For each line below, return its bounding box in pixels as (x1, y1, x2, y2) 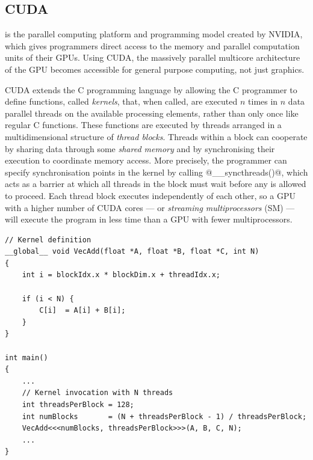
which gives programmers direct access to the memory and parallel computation (5, 39, 300, 52)
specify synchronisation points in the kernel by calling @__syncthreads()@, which (5, 165, 308, 178)
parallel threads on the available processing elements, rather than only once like (5, 106, 299, 119)
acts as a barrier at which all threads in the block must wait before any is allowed (5, 177, 306, 190)
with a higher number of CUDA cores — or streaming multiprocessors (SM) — (5, 201, 295, 213)
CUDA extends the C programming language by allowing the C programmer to (5, 83, 297, 96)
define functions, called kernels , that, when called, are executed (5, 95, 238, 108)
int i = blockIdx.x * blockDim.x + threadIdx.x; (22, 271, 220, 280)
